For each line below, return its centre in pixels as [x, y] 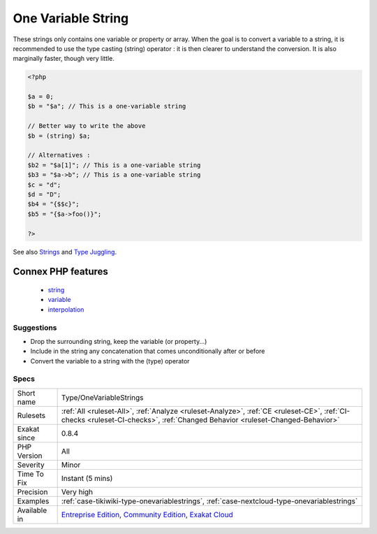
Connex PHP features [60, 272]
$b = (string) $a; [59, 136]
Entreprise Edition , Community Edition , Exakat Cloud [147, 514]
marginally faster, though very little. [64, 59]
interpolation [66, 309]
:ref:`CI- [337, 411]
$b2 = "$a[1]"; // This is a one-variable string [114, 165]
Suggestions [35, 327]
